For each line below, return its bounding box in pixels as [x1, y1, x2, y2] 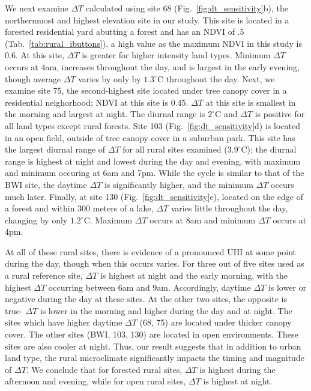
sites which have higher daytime [5, 316, 122, 329]
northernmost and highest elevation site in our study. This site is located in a [5, 13, 289, 26]
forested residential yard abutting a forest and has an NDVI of [5, 25, 235, 38]
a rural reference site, [5, 269, 83, 282]
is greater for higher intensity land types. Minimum [82, 49, 271, 61]
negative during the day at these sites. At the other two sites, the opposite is [5, 292, 287, 305]
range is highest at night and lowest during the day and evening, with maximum [5, 154, 301, 167]
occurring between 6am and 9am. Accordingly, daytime [48, 280, 251, 293]
